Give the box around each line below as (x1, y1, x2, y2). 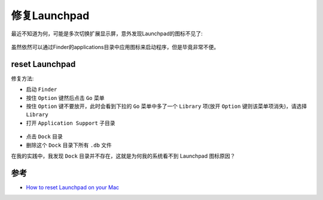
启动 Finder (26, 86, 57, 93)
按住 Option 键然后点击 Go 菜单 (26, 94, 105, 101)
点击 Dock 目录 (26, 133, 63, 140)
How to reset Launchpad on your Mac (26, 183, 120, 191)
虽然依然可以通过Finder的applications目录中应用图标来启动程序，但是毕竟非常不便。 (11, 43, 220, 50)
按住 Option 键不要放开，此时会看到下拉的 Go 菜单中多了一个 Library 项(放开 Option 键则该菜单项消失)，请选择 (26, 102, 307, 110)
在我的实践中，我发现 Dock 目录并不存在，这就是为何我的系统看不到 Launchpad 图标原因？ (11, 152, 236, 159)
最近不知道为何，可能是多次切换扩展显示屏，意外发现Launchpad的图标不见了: (11, 30, 203, 37)
